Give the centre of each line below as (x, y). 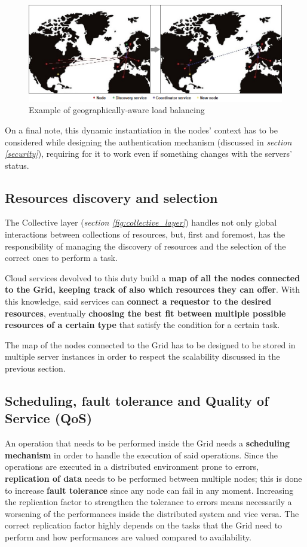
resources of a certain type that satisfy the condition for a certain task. (142, 325)
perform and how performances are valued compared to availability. (128, 537)
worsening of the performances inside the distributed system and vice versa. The (152, 513)
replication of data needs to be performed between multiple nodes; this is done (153, 478)
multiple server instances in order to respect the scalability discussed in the (142, 356)
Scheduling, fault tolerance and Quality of (137, 400)
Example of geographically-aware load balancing (117, 110)
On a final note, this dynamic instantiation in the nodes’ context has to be (141, 130)
